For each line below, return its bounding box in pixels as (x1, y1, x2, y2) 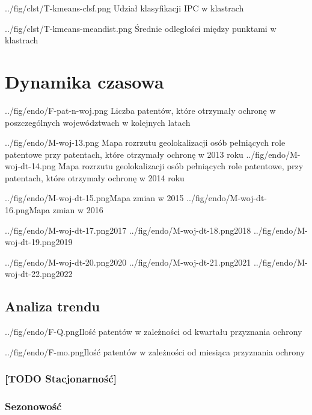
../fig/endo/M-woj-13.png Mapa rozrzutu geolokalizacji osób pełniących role (5, 136, 286, 149)
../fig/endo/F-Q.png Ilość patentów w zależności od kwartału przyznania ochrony (5, 325, 302, 338)
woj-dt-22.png (5, 267, 56, 280)
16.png (5, 204, 29, 216)
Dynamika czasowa (5, 69, 164, 93)
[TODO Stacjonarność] (5, 371, 117, 386)
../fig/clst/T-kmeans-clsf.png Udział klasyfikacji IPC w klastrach (5, 2, 244, 14)
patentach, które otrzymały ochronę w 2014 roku (5, 171, 185, 184)
